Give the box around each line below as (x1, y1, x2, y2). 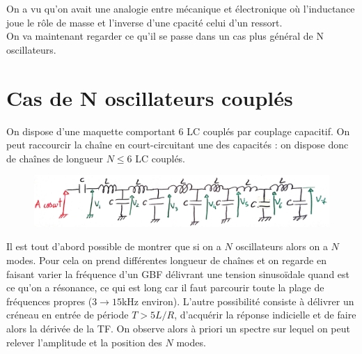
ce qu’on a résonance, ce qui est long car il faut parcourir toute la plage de (6, 280, 324, 295)
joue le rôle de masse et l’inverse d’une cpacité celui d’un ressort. (6, 15, 283, 29)
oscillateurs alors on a (235, 239, 328, 254)
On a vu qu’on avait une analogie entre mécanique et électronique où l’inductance (6, 1, 355, 15)
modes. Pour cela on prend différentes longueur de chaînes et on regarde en (6, 253, 326, 267)
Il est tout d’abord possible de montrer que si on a (6, 239, 221, 254)
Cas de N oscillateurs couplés (6, 83, 293, 111)
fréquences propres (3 (6, 293, 97, 308)
